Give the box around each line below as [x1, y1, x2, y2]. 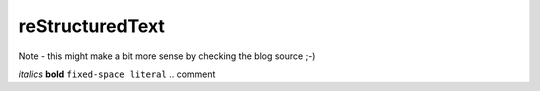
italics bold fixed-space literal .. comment [18, 68, 216, 80]
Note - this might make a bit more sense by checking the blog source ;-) [18, 50, 316, 62]
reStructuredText [18, 15, 165, 37]
